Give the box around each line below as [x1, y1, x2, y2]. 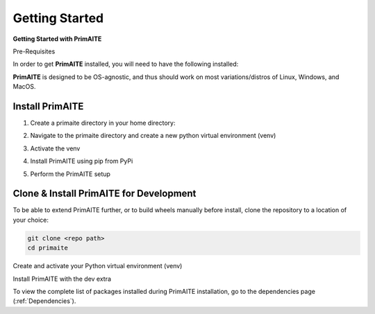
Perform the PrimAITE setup [30, 170, 111, 178]
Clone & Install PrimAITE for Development [12, 188, 197, 200]
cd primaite [27, 244, 69, 252]
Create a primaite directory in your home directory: [30, 119, 176, 128]
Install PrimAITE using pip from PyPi [30, 157, 133, 166]
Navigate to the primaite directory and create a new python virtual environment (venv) [30, 132, 276, 140]
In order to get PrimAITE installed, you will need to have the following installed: [12, 60, 239, 69]
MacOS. [12, 82, 36, 91]
